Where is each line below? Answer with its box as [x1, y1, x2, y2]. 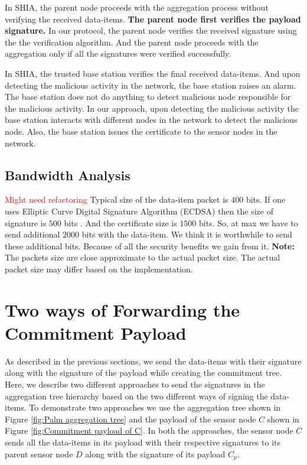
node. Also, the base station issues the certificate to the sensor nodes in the [5, 125, 277, 137]
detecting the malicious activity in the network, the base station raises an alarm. [5, 79, 296, 91]
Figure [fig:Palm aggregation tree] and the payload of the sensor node [5, 412, 256, 425]
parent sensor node [5, 447, 73, 460]
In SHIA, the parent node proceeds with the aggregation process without [5, 1, 269, 13]
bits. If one [246, 193, 286, 206]
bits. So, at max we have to [199, 216, 298, 229]
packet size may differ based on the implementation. [5, 262, 193, 275]
